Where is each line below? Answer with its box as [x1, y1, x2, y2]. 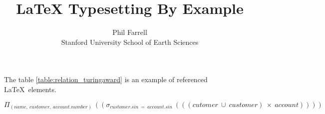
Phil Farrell [112, 27, 147, 37]
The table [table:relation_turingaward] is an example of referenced [4, 74, 208, 85]
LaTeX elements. [4, 84, 56, 94]
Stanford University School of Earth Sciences [61, 36, 199, 47]
